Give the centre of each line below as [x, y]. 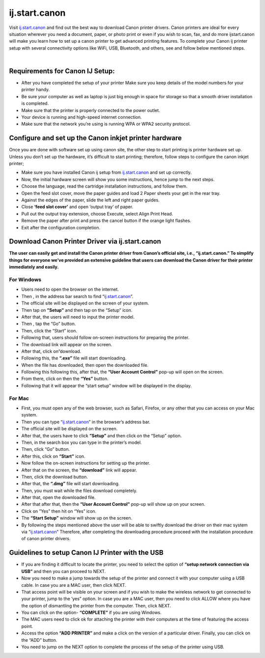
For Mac [19, 398]
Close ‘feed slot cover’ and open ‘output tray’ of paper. [77, 207]
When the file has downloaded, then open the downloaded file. [85, 365]
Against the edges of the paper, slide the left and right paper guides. [90, 200]
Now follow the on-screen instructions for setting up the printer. [86, 463]
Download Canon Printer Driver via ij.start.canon [85, 241]
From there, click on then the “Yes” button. [65, 379]
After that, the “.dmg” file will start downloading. [70, 484]
